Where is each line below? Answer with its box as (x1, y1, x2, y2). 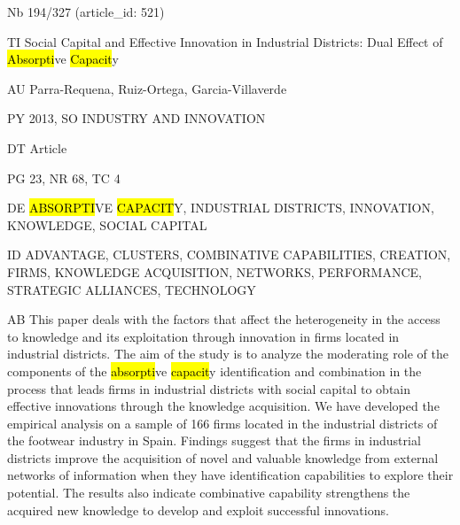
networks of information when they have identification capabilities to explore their (7, 466, 454, 484)
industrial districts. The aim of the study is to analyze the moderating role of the (7, 344, 448, 363)
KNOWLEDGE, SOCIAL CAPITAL (7, 215, 207, 234)
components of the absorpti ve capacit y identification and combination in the (7, 361, 422, 380)
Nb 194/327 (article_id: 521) (7, 3, 165, 20)
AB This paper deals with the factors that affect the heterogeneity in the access (7, 310, 441, 328)
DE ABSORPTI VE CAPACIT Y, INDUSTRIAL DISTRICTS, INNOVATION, (7, 198, 434, 217)
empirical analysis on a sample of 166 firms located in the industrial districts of (7, 413, 438, 432)
